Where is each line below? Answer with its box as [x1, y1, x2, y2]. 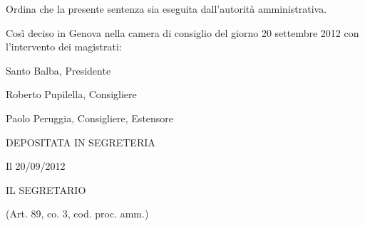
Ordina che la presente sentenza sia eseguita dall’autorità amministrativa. [6, 1, 327, 16]
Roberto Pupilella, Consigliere [6, 87, 137, 102]
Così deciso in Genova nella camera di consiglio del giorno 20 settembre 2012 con [6, 25, 359, 40]
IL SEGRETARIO [6, 182, 86, 197]
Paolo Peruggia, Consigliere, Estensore [6, 110, 174, 125]
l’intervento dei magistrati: [6, 39, 122, 54]
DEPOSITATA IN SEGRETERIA [6, 134, 155, 149]
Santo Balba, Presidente [6, 63, 111, 77]
